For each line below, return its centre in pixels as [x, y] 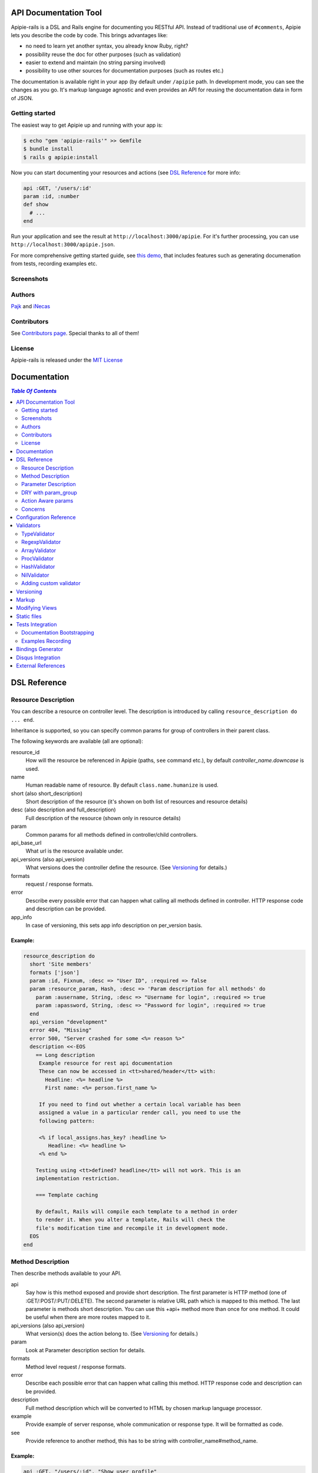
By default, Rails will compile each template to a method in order [137, 1212]
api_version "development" [69, 1022]
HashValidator [38, 567]
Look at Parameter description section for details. [85, 1350]
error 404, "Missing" [61, 1030]
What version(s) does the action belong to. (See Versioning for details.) [112, 1334]
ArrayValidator [39, 550]
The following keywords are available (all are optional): [77, 741]
